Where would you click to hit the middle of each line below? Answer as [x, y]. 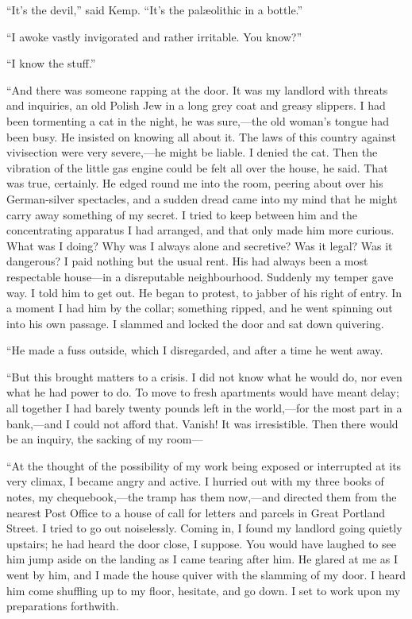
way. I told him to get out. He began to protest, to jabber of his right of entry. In [204, 292]
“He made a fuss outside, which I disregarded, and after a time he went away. [195, 350]
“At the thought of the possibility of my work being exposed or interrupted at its [204, 465]
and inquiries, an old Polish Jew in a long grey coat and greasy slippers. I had [196, 105]
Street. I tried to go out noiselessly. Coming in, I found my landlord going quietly [204, 528]
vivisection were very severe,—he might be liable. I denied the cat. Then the [192, 152]
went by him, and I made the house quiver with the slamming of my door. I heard [206, 575]
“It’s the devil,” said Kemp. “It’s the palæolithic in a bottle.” [155, 10]
